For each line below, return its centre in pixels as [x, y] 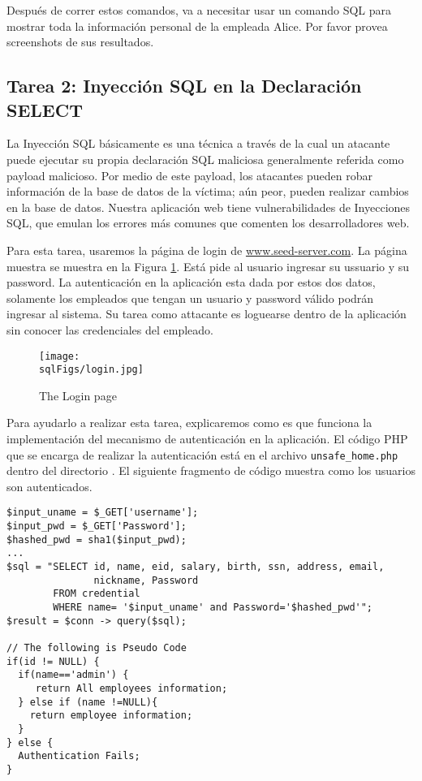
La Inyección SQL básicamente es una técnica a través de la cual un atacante [198, 143]
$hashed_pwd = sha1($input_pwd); [97, 539]
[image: [60, 356]
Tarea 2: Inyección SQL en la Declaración [184, 86]
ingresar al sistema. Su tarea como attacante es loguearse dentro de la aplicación [207, 314]
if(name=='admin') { [73, 675]
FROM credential [97, 594]
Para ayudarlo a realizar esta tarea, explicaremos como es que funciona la [189, 423]
